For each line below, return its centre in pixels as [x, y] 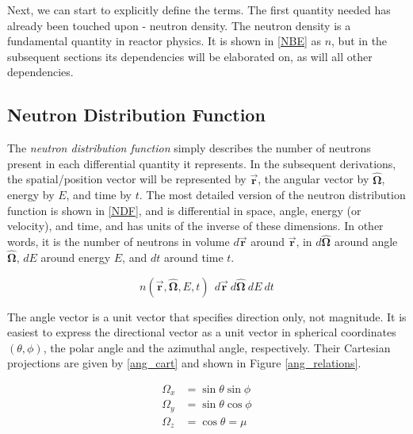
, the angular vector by [314, 179]
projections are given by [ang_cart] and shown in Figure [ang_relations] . [184, 363]
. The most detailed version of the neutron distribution [272, 195]
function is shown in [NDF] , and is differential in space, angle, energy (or [184, 210]
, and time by [99, 195]
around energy [76, 257]
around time [193, 257]
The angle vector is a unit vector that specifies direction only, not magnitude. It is [207, 316]
